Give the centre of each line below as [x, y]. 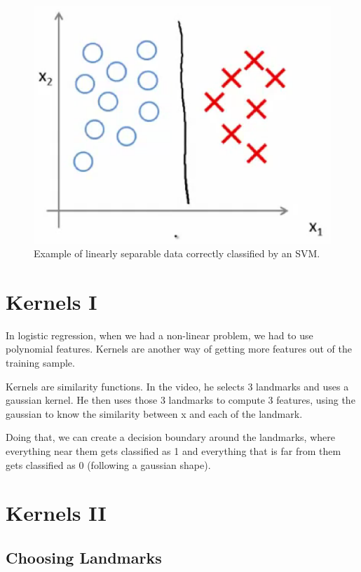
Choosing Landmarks [84, 557]
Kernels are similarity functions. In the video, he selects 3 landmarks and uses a [177, 386]
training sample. [40, 363]
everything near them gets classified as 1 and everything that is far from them [173, 451]
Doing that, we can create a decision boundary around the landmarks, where [170, 437]
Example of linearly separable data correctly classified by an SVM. [177, 253]
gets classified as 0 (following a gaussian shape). [108, 464]
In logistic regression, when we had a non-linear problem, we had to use [159, 335]
